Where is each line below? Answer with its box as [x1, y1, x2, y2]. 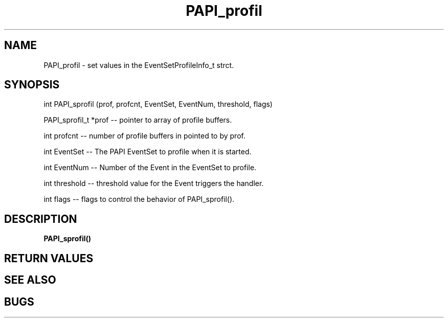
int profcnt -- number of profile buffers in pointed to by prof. [43, 131, 245, 141]
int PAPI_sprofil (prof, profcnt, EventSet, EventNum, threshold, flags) [43, 100, 273, 109]
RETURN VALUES [4, 251, 94, 265]
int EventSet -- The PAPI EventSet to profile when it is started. [43, 147, 252, 156]
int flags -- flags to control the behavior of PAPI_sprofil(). [43, 195, 235, 204]
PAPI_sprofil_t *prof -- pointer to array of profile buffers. [43, 116, 232, 125]
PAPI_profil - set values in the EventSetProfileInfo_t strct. [43, 60, 234, 70]
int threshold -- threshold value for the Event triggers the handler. [43, 179, 264, 188]
